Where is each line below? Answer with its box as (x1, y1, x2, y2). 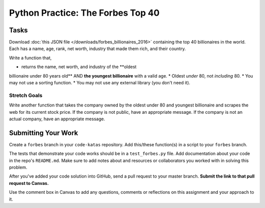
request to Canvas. (9, 180, 49, 186)
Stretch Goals (9, 92, 43, 99)
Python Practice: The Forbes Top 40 (9, 7, 159, 18)
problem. (9, 164, 27, 170)
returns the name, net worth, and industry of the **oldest (21, 64, 137, 70)
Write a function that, (9, 54, 52, 61)
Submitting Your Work (9, 129, 79, 137)
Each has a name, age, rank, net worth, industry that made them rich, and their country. (9, 46, 186, 52)
